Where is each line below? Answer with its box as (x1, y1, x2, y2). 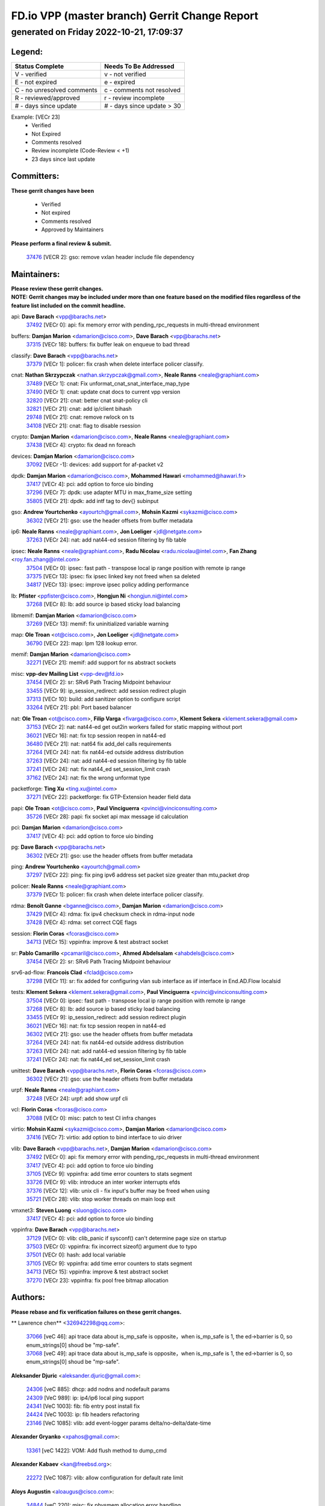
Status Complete (14, 62, 64, 70)
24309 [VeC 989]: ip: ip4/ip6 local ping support (26, 1394, 144, 1401)
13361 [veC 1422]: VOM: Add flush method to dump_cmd (26, 1446, 167, 1454)
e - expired (104, 78, 135, 86)
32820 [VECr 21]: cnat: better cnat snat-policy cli (26, 396, 147, 404)
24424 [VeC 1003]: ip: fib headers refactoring (26, 1411, 140, 1418)
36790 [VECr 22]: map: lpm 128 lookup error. (26, 639, 138, 647)
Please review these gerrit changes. (11, 285, 104, 292)
